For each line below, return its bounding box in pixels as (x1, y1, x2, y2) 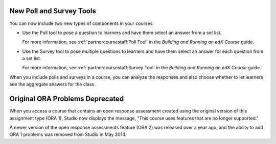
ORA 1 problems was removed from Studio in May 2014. (9, 131, 127, 137)
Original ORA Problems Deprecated (9, 95, 124, 103)
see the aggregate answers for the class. (9, 81, 96, 88)
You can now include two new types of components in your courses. (9, 20, 154, 26)
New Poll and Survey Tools (9, 7, 97, 15)
